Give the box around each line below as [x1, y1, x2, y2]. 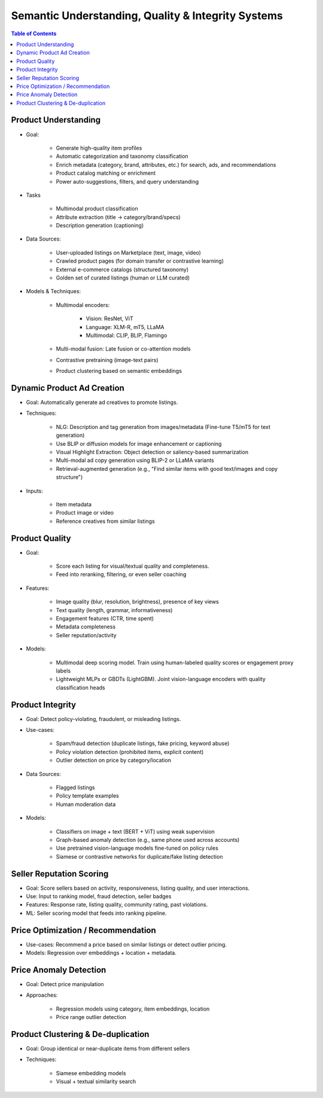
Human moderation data [56, 801, 116, 808]
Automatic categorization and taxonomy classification [56, 153, 188, 160]
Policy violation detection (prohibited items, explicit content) [56, 748, 204, 755]
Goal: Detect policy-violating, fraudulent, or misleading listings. [26, 715, 181, 722]
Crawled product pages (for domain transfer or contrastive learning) [56, 257, 224, 264]
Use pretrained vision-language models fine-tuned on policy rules [56, 844, 218, 852]
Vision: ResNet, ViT [86, 315, 134, 323]
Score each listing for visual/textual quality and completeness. [56, 562, 209, 570]
